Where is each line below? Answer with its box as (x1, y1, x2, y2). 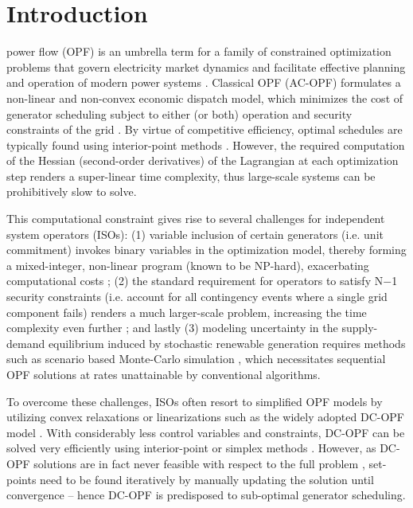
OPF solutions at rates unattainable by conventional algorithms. (6, 366, 321, 382)
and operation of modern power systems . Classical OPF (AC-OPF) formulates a (6, 74, 401, 91)
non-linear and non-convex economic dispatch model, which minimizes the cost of (6, 89, 403, 106)
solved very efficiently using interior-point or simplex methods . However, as (6, 440, 376, 456)
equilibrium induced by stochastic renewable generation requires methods (48, 334, 406, 351)
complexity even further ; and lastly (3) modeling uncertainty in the (6, 319, 338, 336)
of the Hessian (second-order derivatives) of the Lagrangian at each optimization (6, 152, 399, 169)
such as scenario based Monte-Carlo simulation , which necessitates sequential (6, 350, 386, 367)
